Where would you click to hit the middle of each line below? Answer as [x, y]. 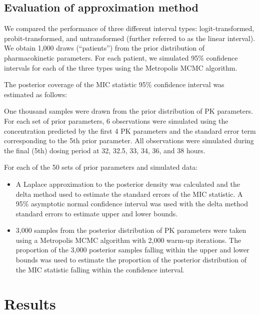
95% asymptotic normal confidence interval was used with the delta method [132, 204]
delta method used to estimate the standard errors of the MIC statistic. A [129, 194]
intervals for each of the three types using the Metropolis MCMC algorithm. [121, 67]
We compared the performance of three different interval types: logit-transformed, [129, 28]
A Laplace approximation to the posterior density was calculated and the [128, 184]
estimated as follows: [36, 94]
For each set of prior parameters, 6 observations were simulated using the [116, 120]
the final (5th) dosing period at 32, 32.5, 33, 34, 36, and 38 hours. [105, 150]
